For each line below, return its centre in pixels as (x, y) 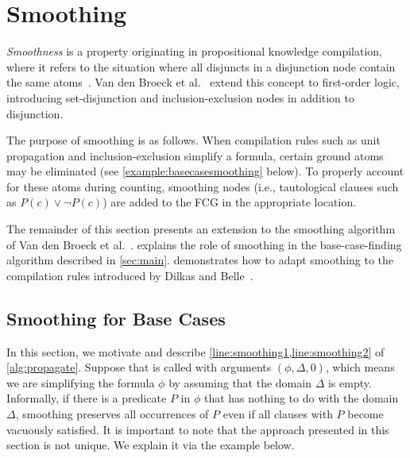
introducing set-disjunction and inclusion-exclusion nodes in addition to (181, 97)
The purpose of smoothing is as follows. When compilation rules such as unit (193, 140)
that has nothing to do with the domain (301, 398)
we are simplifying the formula (81, 382)
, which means (360, 367)
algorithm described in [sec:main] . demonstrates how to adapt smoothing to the (200, 260)
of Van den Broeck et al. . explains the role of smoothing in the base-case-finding (204, 244)
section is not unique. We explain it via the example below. (151, 445)
